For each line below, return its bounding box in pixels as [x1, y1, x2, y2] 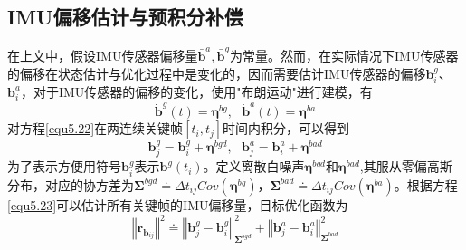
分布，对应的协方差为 [7, 175, 134, 194]
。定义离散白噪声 [203, 157, 305, 176]
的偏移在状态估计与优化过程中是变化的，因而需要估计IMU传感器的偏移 [7, 63, 426, 82]
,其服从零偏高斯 [359, 157, 452, 176]
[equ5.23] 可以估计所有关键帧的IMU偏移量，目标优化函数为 [7, 195, 348, 214]
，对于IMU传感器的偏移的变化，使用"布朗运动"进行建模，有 [20, 82, 373, 101]
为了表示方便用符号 [7, 157, 121, 176]
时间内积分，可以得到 [223, 119, 350, 138]
